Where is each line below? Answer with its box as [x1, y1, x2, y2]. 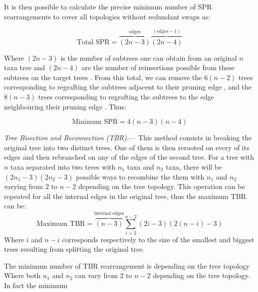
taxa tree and [4, 62, 45, 73]
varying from [4, 181, 43, 192]
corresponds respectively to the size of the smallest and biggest [62, 234, 255, 244]
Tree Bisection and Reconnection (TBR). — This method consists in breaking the [4, 132, 252, 143]
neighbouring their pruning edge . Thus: [4, 101, 126, 111]
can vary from [75, 270, 118, 281]
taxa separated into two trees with [10, 161, 116, 172]
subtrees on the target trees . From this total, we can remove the [4, 72, 202, 82]
